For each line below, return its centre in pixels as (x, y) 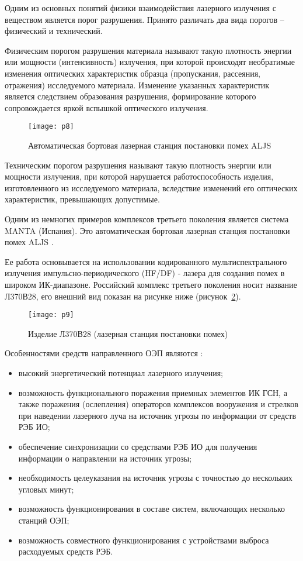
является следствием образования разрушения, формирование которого (130, 96)
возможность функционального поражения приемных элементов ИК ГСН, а (153, 392)
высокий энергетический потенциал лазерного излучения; (121, 372)
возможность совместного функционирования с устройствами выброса (144, 540)
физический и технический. (54, 31)
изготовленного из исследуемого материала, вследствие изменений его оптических (151, 187)
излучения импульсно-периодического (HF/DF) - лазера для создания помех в (145, 273)
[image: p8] (51, 127)
